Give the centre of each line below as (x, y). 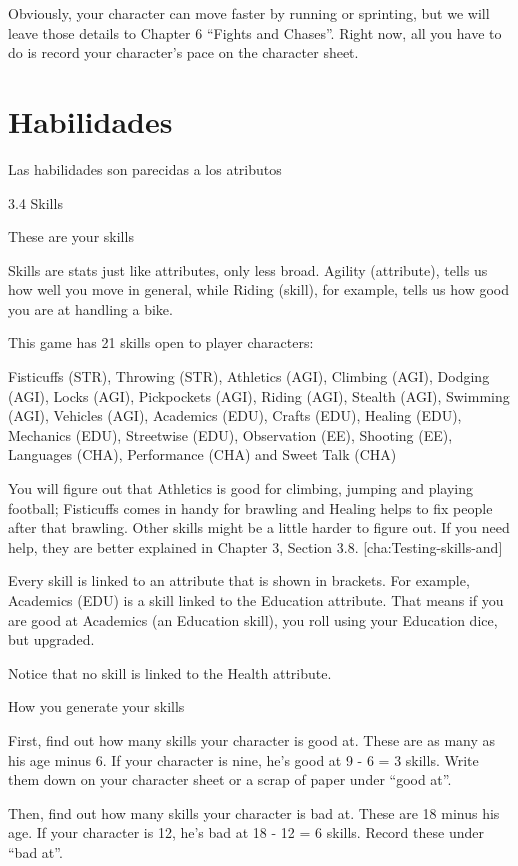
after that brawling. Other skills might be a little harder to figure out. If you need (259, 527)
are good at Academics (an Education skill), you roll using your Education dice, (253, 619)
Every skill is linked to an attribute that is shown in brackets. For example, (239, 580)
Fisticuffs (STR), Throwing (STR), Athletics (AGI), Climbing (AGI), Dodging (249, 376)
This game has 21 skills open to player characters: (161, 342)
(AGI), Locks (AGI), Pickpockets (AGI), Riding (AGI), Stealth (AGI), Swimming (259, 395)
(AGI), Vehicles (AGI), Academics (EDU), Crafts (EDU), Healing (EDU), (235, 415)
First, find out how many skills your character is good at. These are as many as (252, 739)
